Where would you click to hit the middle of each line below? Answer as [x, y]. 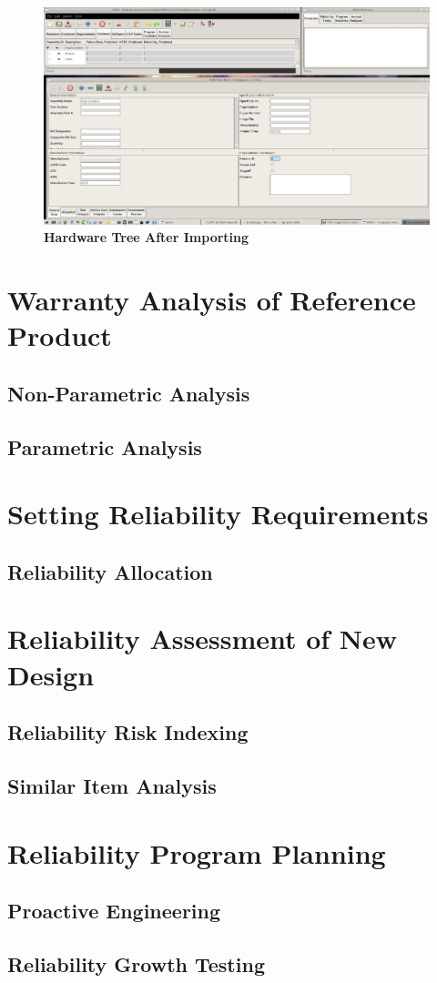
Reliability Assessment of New [203, 638]
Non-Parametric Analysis [129, 393]
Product [60, 335]
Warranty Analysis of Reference [212, 300]
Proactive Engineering [114, 911]
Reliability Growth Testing [136, 963]
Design [51, 674]
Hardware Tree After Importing [147, 237]
